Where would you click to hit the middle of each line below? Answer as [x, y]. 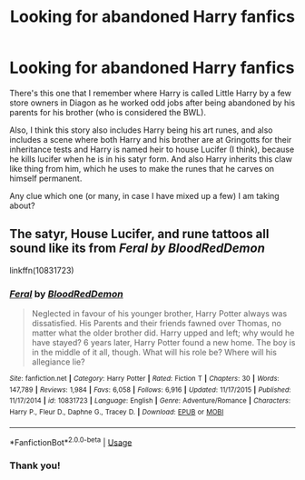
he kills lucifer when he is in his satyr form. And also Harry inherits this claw [151, 159]
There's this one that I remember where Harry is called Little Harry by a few [151, 93]
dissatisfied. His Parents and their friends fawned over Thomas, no [156, 324]
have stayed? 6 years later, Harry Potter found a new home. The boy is [163, 343]
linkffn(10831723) [42, 270]
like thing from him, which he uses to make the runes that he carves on [142, 168]
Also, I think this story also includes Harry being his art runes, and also [141, 130]
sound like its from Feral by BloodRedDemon [137, 249]
